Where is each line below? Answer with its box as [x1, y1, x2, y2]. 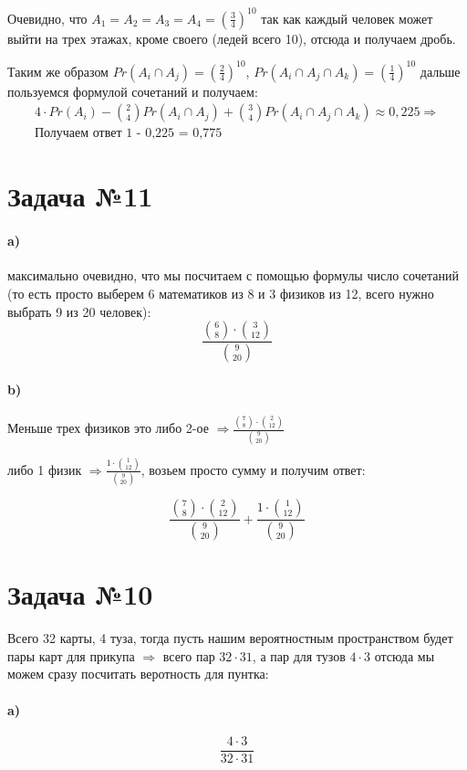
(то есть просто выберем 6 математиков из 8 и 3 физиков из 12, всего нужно [7, 284, 434, 303]
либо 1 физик [7, 459, 82, 479]
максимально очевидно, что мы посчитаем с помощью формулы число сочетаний [7, 266, 459, 285]
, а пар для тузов [252, 646, 346, 665]
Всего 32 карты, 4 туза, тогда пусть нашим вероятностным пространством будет [7, 628, 453, 648]
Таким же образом [7, 61, 109, 80]
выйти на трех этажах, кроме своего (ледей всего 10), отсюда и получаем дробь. [7, 28, 456, 47]
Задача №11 [7, 177, 153, 215]
